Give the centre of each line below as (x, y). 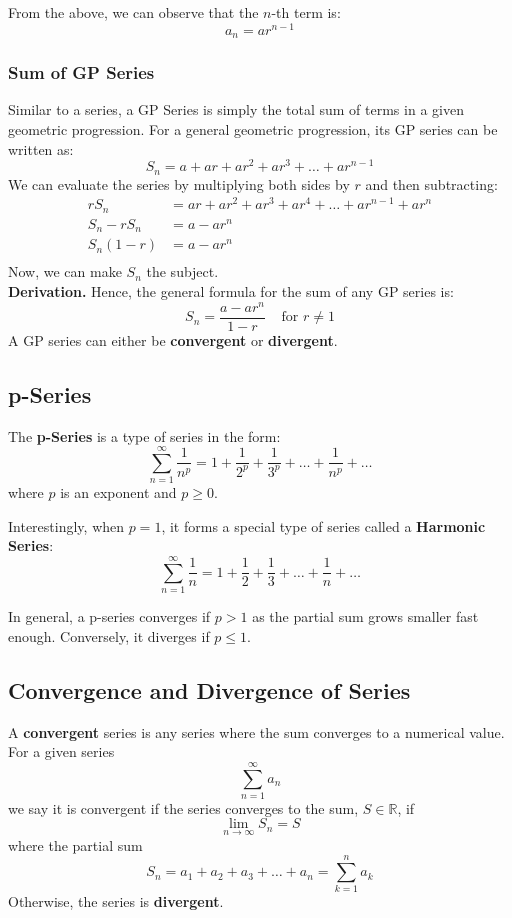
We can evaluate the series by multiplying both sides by (179, 183)
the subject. (182, 271)
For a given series (61, 751)
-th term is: (306, 12)
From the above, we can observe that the (133, 12)
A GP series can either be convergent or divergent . (173, 339)
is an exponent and (118, 492)
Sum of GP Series (81, 72)
